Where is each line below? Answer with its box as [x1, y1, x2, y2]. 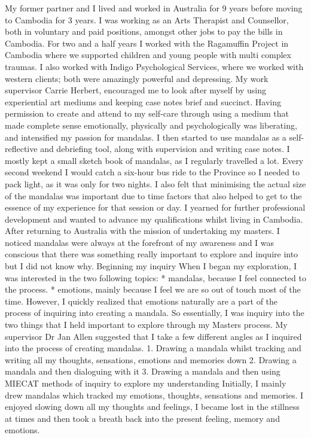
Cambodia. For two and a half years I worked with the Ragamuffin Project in [5, 36, 289, 49]
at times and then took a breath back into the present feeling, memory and [5, 412, 280, 424]
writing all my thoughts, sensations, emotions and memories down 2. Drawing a [5, 353, 297, 366]
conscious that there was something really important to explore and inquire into [5, 248, 298, 260]
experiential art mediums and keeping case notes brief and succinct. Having [5, 95, 282, 108]
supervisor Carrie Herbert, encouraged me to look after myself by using [5, 84, 266, 96]
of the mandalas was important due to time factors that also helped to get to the [5, 189, 302, 202]
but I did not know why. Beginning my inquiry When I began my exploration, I [5, 260, 297, 272]
